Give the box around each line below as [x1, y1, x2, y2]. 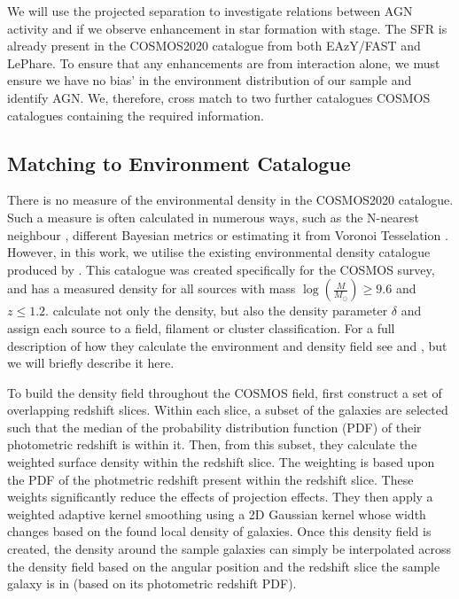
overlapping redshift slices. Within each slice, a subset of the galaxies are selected [7, 401, 448, 419]
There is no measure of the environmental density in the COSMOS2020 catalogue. [7, 191, 454, 209]
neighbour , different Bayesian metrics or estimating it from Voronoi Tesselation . [7, 225, 448, 244]
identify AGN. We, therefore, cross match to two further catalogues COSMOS [7, 88, 431, 106]
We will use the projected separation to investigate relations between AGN [7, 2, 413, 19]
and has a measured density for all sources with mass [7, 279, 296, 298]
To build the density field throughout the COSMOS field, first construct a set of [7, 383, 442, 401]
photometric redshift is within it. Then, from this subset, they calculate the [7, 435, 417, 454]
